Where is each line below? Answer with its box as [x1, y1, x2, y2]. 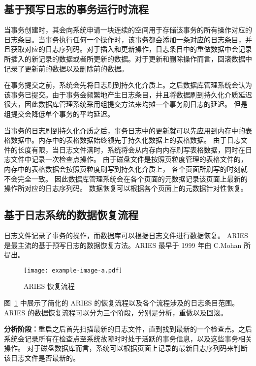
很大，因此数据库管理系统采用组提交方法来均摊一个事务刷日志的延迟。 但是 [4, 99, 248, 109]
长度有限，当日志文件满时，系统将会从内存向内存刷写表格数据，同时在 [17, 144, 245, 154]
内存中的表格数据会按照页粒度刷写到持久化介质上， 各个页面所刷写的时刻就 [4, 163, 248, 174]
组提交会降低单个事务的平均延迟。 [4, 108, 114, 119]
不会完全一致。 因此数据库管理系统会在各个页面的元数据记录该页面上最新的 [4, 173, 248, 183]
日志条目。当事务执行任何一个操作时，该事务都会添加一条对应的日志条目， [4, 34, 245, 44]
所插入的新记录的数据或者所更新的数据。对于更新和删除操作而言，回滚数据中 [4, 53, 252, 63]
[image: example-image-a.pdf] [24, 267, 123, 274]
